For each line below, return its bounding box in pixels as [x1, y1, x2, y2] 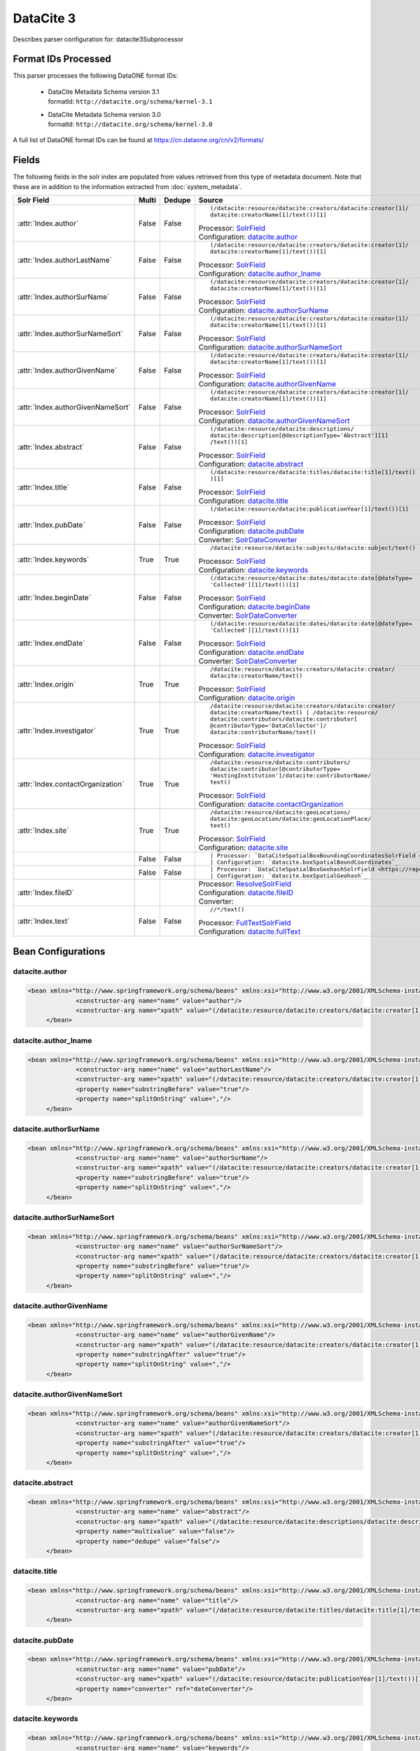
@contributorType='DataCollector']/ [210, 722, 327, 730]
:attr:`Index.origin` [17, 679, 76, 689]
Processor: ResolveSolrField [198, 879, 292, 889]
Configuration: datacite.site [198, 843, 288, 852]
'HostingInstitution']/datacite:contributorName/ [210, 772, 372, 780]
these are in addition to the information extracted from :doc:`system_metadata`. [13, 182, 242, 191]
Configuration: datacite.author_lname [198, 269, 321, 279]
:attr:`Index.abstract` [17, 442, 85, 452]
